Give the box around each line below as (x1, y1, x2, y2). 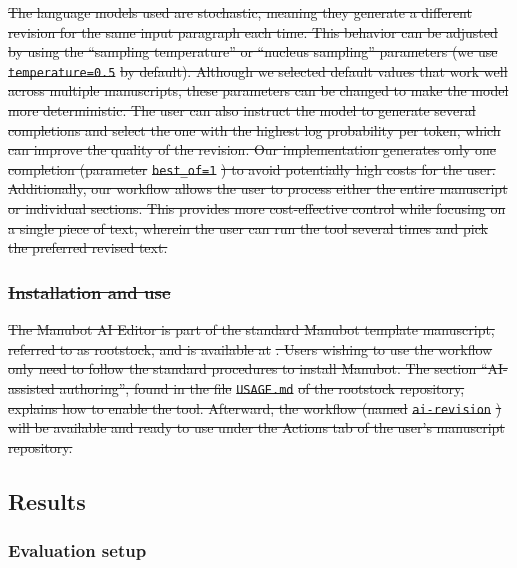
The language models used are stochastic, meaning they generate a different (8, 2, 472, 22)
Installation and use (8, 279, 171, 304)
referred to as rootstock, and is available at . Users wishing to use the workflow (8, 338, 493, 359)
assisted (8, 377, 55, 398)
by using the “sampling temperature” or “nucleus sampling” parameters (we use (8, 41, 498, 62)
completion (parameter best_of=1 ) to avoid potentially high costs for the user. (8, 158, 496, 179)
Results (8, 485, 86, 516)
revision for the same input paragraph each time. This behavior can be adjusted (8, 21, 498, 42)
